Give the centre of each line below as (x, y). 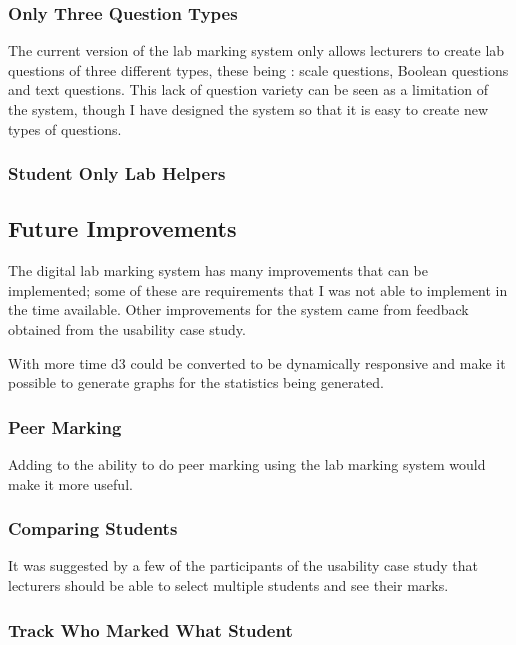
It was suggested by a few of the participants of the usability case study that (243, 565)
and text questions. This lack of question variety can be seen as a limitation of (248, 89)
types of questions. (65, 128)
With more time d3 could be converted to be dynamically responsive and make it (257, 362)
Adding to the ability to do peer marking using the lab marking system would (247, 464)
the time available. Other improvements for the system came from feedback (238, 309)
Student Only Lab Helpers (117, 173)
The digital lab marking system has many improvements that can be (218, 270)
